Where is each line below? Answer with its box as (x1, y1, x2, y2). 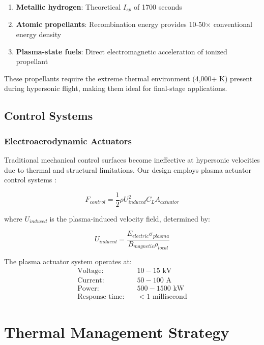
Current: (77, 277, 104, 285)
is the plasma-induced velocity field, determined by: (49, 213, 211, 224)
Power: (77, 285, 99, 293)
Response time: (77, 293, 125, 301)
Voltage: (77, 267, 104, 275)
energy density (16, 29, 62, 40)
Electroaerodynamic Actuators (4, 134, 132, 147)
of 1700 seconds (134, 2, 182, 12)
